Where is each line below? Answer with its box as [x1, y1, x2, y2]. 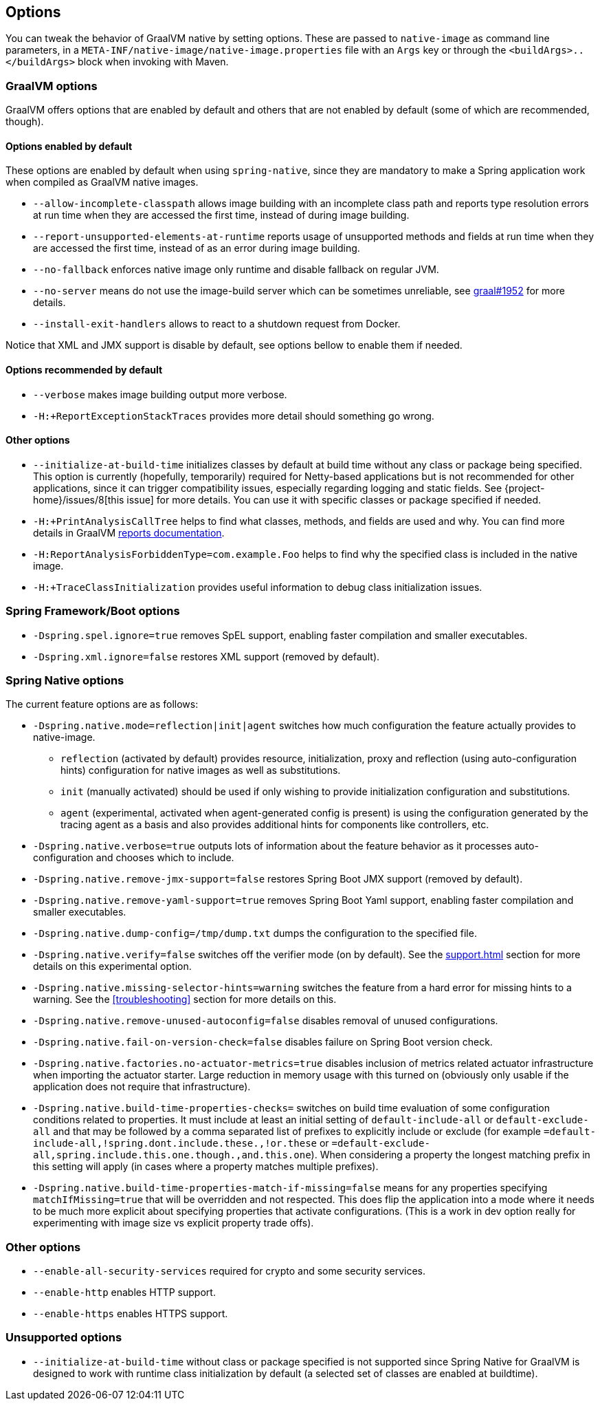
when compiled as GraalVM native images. [5, 176, 199, 188]
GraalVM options [5, 78, 98, 93]
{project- [504, 482, 545, 494]
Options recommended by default [5, 364, 163, 376]
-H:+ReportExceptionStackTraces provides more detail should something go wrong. [33, 409, 434, 422]
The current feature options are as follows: [5, 698, 199, 711]
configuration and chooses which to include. [33, 852, 234, 864]
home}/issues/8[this [33, 493, 124, 506]
